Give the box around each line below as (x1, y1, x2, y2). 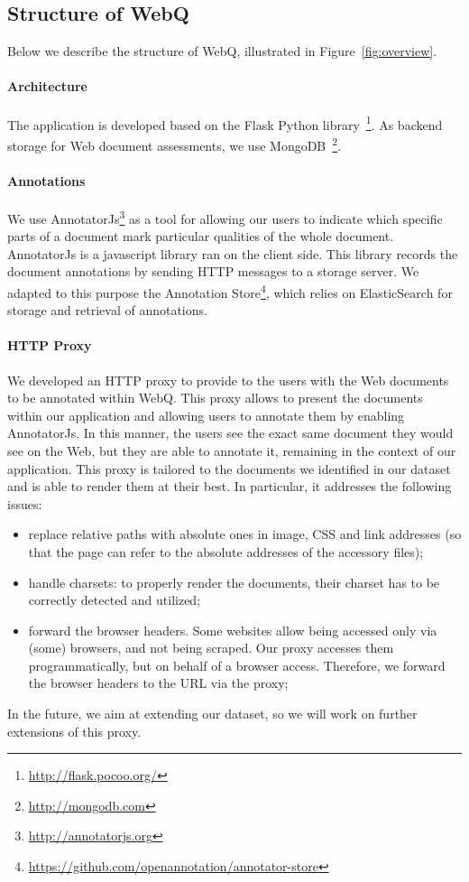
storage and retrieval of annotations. (7, 301, 207, 320)
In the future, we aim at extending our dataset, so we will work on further (7, 704, 418, 723)
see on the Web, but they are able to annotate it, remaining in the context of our (7, 441, 456, 460)
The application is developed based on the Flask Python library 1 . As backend (7, 112, 443, 134)
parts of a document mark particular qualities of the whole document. (7, 227, 394, 246)
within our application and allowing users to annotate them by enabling (7, 405, 405, 424)
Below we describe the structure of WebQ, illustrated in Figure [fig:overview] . (7, 42, 437, 60)
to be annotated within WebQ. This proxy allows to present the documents (7, 388, 423, 407)
